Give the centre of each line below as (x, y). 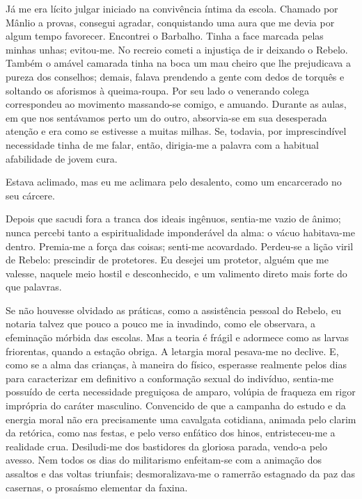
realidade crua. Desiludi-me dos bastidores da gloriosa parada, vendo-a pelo (167, 446)
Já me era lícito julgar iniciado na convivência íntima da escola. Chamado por (172, 8)
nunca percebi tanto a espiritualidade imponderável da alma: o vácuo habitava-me (180, 232)
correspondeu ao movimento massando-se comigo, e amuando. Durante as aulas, (176, 104)
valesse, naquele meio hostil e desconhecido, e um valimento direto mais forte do (176, 273)
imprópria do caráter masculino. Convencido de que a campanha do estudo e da (176, 406)
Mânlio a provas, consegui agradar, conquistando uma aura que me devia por (170, 22)
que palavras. (34, 287)
